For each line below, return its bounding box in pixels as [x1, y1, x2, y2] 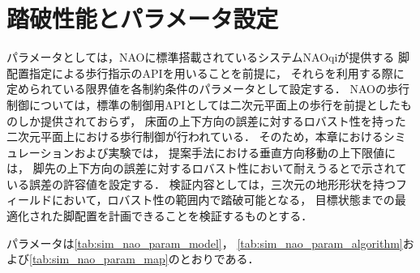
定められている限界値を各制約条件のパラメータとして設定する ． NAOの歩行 [6, 80, 409, 97]
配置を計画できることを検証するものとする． [74, 207, 313, 224]
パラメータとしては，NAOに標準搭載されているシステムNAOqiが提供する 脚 [6, 49, 409, 66]
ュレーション [6, 143, 75, 160]
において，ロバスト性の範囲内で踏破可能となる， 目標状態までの [51, 191, 395, 208]
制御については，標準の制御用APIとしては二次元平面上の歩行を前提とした [6, 96, 401, 113]
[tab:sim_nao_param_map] [29, 250, 169, 267]
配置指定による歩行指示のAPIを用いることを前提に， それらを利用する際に [6, 64, 405, 81]
